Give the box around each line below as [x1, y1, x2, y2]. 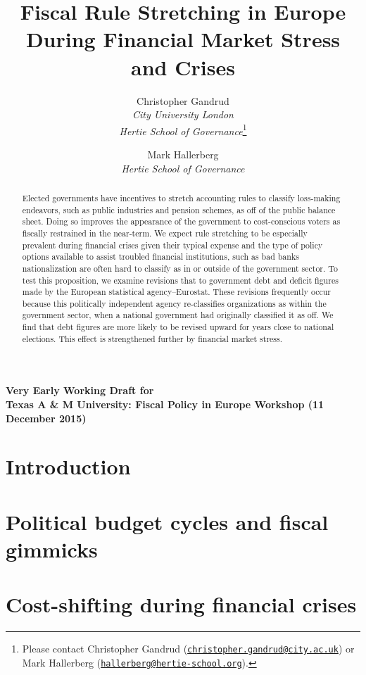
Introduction [6, 452, 131, 481]
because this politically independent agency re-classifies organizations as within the [22, 297, 327, 309]
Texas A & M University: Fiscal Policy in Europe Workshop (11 [6, 397, 324, 412]
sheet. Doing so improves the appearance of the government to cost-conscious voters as [22, 215, 341, 227]
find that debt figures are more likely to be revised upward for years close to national [22, 321, 334, 333]
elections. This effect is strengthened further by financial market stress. [22, 332, 283, 344]
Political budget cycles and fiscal [6, 507, 329, 536]
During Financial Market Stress [25, 25, 341, 53]
